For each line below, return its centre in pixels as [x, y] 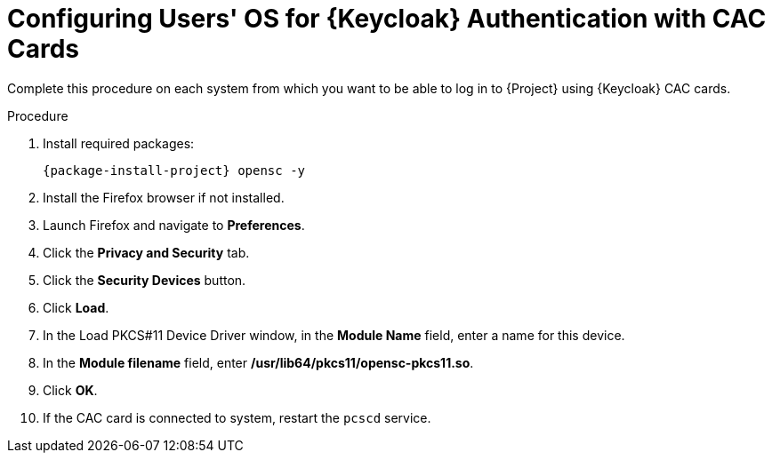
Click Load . [76, 307]
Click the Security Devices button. [145, 280]
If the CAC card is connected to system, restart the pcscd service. [237, 417]
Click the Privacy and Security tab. [146, 252]
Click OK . [70, 390]
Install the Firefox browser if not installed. [164, 197]
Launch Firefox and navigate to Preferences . [174, 225]
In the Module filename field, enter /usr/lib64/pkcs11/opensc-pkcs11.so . [258, 362]
